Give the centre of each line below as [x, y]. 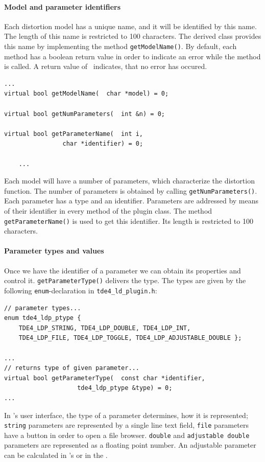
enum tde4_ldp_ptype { [43, 318]
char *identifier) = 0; [103, 144]
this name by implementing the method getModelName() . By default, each [121, 46]
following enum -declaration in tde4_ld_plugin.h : [81, 290]
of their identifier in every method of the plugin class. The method [108, 211]
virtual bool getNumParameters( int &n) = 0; [85, 114]
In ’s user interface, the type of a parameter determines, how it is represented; [126, 415]
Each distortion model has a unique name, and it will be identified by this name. [130, 26]
